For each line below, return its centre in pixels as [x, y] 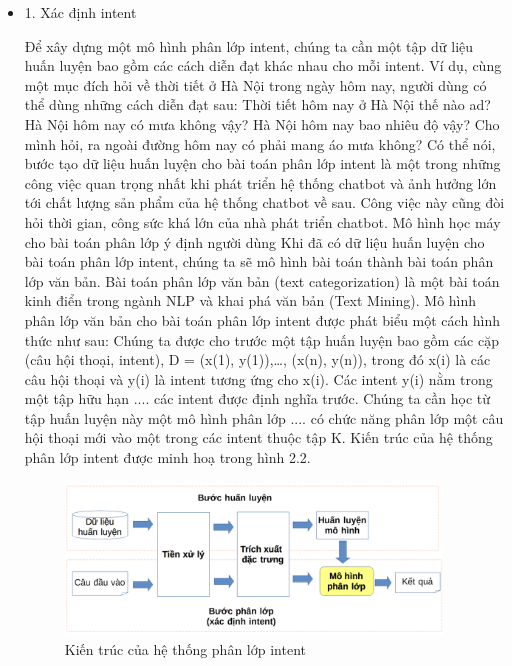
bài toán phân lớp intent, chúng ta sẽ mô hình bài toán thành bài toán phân [259, 261]
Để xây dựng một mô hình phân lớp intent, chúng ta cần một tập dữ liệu [249, 45]
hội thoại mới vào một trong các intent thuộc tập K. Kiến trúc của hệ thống [258, 437]
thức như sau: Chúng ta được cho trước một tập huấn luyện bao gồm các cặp [261, 339]
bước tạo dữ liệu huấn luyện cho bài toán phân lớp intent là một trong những [262, 163]
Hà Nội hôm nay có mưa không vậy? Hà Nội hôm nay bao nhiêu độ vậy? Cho [262, 123]
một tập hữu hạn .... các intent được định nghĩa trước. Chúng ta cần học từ [257, 398]
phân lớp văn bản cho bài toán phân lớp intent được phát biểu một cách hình [262, 319]
